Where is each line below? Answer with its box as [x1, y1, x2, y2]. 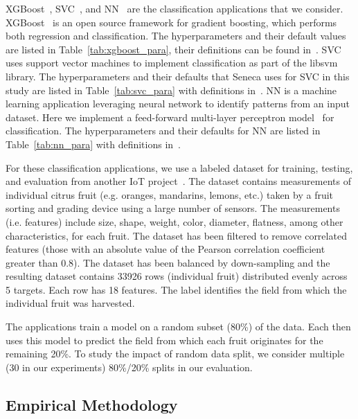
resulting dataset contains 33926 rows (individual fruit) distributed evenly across [6, 269, 348, 283]
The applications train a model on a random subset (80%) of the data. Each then [6, 319, 351, 334]
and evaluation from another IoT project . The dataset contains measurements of [6, 174, 352, 188]
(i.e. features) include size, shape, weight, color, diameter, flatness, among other [6, 214, 343, 229]
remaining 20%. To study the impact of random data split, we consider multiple [6, 346, 345, 361]
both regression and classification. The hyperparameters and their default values [6, 28, 346, 43]
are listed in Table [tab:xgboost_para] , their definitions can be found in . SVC [6, 42, 341, 56]
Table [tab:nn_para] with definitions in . [6, 136, 181, 151]
